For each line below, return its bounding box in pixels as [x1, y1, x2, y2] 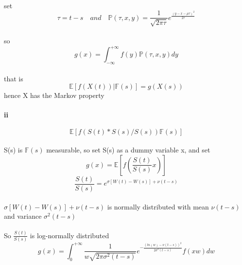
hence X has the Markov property [4, 90, 104, 100]
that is [4, 73, 23, 83]
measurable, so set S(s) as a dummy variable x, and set [46, 145, 210, 155]
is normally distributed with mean [107, 201, 209, 211]
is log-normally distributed [30, 230, 109, 240]
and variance [4, 211, 42, 221]
